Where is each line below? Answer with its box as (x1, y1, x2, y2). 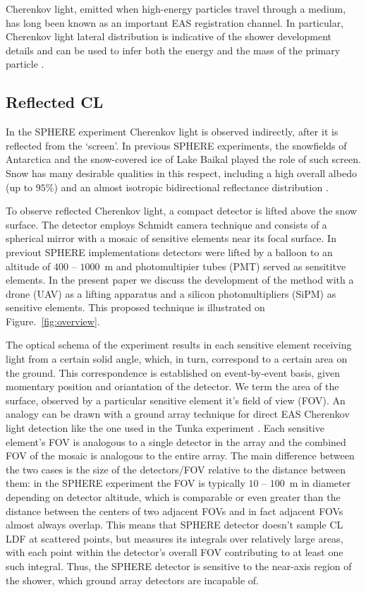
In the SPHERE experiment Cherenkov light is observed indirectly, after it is (6, 124, 338, 139)
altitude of (6, 258, 51, 273)
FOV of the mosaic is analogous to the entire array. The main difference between (6, 448, 355, 463)
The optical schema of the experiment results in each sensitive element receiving (6, 337, 352, 352)
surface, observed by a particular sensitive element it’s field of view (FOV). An (6, 392, 346, 407)
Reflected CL (6, 91, 104, 113)
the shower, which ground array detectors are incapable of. (6, 572, 259, 587)
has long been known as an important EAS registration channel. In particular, (6, 15, 344, 30)
